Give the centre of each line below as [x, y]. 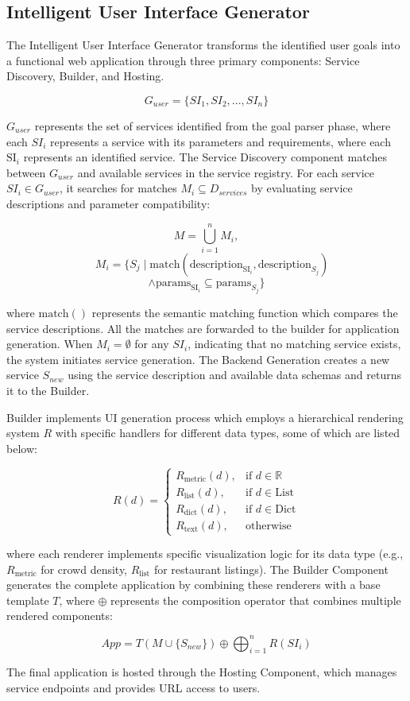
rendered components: [60, 616]
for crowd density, [84, 569]
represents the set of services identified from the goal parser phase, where [213, 125]
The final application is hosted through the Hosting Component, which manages [202, 672]
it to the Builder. [48, 391]
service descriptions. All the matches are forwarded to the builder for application [203, 328]
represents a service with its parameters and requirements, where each [220, 141]
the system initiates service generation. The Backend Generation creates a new [198, 359]
